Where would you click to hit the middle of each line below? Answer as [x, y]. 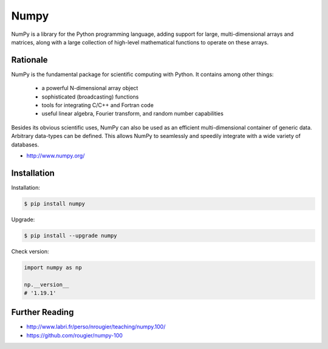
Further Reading [43, 312]
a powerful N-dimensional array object [90, 88]
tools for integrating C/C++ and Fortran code [98, 105]
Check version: [30, 251]
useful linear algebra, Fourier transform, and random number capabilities [133, 114]
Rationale [29, 60]
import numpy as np [53, 267]
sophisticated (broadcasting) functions [90, 97]
